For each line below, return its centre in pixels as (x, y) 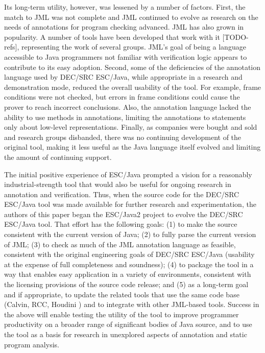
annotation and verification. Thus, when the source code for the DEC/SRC (122, 194)
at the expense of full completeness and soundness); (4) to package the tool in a (129, 264)
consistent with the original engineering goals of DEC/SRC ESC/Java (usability (129, 254)
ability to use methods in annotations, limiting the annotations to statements (125, 117)
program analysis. (32, 344)
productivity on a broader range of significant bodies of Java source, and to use (128, 324)
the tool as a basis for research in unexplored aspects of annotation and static (126, 334)
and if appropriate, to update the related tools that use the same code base (122, 294)
